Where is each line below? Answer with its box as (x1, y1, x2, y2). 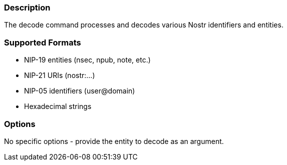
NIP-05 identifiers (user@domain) (24, 86, 135, 95)
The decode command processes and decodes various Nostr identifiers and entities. (4, 20, 283, 29)
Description (4, 2, 51, 12)
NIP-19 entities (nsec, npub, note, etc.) (24, 55, 151, 64)
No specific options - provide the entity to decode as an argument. (4, 136, 224, 145)
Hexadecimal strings (24, 102, 92, 111)
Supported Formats (4, 37, 81, 47)
